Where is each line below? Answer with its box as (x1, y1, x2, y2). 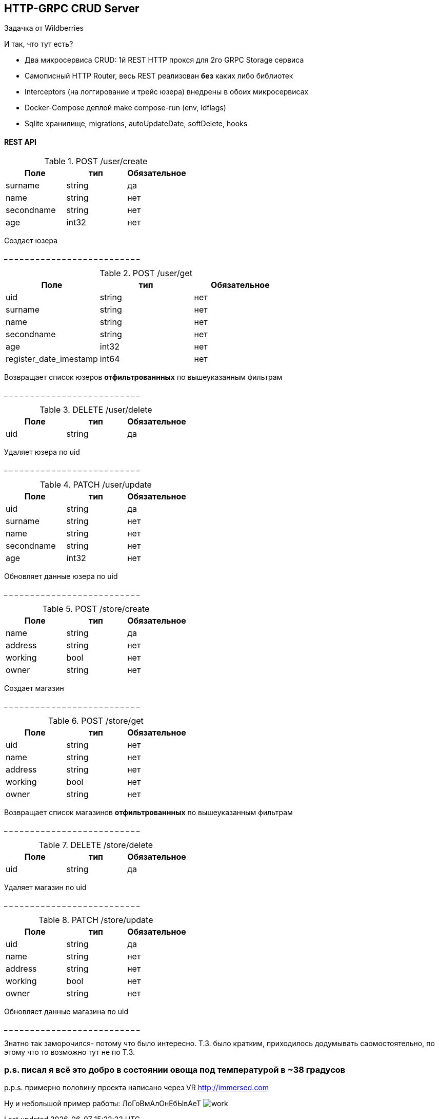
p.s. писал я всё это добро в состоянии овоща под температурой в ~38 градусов (4, 1065, 346, 1075)
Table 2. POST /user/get (99, 267, 192, 278)
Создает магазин (4, 683, 64, 692)
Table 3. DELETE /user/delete (39, 404, 152, 415)
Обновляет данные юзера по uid (4, 571, 118, 581)
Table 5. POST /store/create (42, 603, 150, 614)
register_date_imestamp (6, 353, 98, 364)
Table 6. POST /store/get (48, 715, 144, 726)
